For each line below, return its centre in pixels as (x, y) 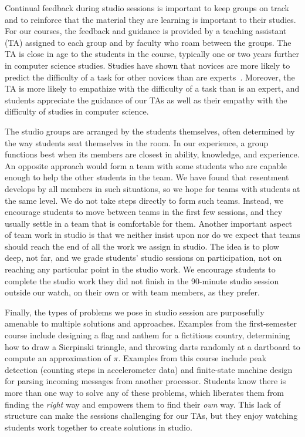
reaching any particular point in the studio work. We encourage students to (140, 269)
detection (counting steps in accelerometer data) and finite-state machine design (149, 369)
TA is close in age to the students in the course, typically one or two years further (152, 54)
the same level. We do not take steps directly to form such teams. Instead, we (144, 200)
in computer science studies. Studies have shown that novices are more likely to (148, 65)
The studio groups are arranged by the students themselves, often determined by (150, 131)
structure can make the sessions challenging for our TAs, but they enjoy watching (151, 416)
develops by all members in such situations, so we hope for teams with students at (152, 188)
